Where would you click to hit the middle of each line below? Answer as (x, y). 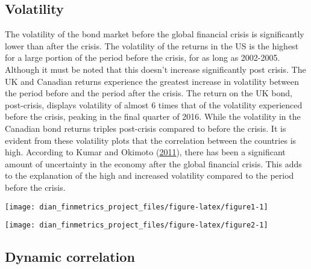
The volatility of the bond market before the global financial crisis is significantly (155, 34)
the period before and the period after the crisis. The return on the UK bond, (149, 93)
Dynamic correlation (70, 257)
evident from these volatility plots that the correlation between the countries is (151, 140)
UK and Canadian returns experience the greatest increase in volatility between (152, 81)
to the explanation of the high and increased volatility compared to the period (149, 175)
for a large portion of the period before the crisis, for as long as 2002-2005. (143, 57)
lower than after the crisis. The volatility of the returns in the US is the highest (152, 45)
